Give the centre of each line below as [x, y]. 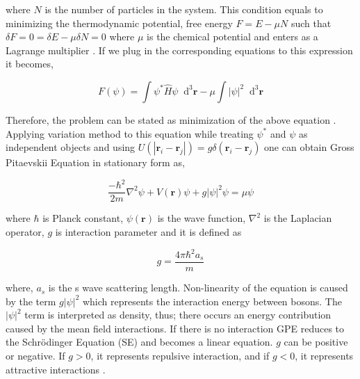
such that [311, 23]
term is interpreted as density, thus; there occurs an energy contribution [178, 315]
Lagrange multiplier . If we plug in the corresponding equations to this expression [179, 50]
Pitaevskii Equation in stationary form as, [95, 162]
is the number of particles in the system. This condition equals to [184, 9]
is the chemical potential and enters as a [232, 37]
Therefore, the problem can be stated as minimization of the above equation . [171, 119]
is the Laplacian [298, 218]
